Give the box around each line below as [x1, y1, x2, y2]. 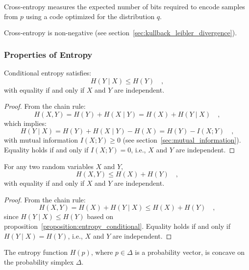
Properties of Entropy [4, 48, 93, 60]
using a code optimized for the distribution [25, 11, 155, 21]
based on [87, 211, 114, 221]
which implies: [4, 118, 47, 128]
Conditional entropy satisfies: [4, 68, 92, 77]
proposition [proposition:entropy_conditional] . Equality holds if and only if [4, 221, 230, 231]
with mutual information [4, 135, 78, 145]
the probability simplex [4, 256, 74, 267]
